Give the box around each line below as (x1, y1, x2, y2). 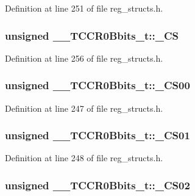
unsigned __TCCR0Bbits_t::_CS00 (5, 78, 190, 93)
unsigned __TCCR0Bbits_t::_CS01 (5, 128, 190, 143)
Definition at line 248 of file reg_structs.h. (5, 151, 163, 164)
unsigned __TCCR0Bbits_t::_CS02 (5, 177, 190, 192)
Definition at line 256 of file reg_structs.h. (5, 51, 163, 64)
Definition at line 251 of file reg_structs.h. (5, 2, 163, 14)
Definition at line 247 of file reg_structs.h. (5, 101, 163, 114)
